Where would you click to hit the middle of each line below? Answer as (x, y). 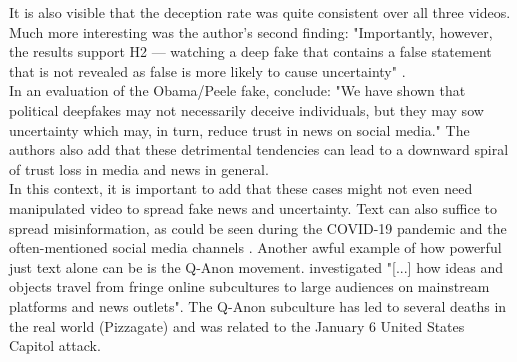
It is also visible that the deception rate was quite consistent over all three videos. (260, 12)
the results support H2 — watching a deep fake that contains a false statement (250, 51)
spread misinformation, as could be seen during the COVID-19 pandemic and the (258, 227)
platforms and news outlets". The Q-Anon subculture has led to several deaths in (258, 305)
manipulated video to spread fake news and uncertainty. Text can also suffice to (253, 207)
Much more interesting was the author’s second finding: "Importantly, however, (251, 31)
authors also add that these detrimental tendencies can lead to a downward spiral (259, 149)
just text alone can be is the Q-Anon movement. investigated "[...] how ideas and (256, 266)
